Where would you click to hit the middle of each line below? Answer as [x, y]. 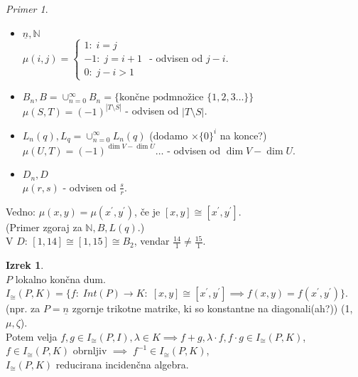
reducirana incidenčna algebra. [122, 364]
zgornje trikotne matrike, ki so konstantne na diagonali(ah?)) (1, [212, 308]
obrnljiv [90, 350]
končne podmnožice [161, 98]
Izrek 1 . [25, 265]
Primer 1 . [27, 9]
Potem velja [32, 336]
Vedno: [21, 211]
